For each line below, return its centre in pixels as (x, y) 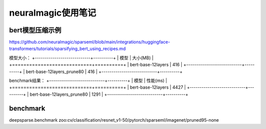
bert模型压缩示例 (35, 30)
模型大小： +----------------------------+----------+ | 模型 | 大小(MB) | (81, 58)
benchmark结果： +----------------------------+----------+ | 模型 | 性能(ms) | (88, 80)
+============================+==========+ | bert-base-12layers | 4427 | (98, 87)
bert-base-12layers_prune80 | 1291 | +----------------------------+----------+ (109, 94)
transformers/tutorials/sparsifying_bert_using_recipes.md (67, 49)
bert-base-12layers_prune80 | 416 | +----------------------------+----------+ (104, 72)
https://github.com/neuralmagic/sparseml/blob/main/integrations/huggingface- (90, 42)
